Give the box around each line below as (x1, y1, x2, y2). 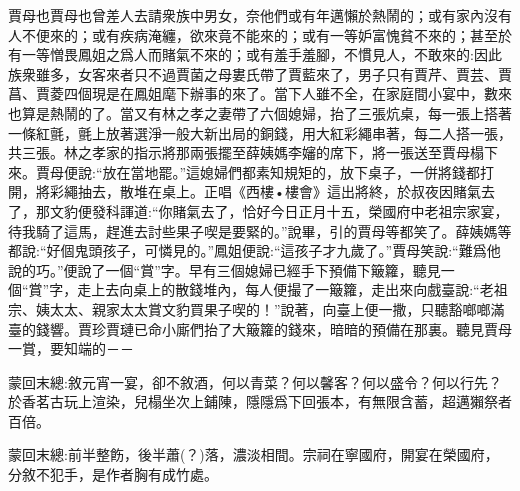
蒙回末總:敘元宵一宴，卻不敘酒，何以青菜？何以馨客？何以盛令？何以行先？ (8, 371, 502, 392)
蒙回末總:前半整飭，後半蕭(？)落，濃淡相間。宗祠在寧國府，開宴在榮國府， (8, 444, 499, 465)
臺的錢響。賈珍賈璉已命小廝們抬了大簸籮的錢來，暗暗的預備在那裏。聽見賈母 (8, 318, 512, 339)
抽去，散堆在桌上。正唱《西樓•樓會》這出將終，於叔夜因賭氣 (77, 181, 481, 202)
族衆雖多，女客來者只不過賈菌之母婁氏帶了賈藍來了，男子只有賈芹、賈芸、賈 (8, 63, 512, 84)
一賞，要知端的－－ (8, 338, 134, 359)
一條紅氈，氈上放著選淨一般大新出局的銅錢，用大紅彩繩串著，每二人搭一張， (8, 122, 512, 143)
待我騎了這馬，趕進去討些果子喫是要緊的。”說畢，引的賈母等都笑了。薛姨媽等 (8, 220, 512, 241)
